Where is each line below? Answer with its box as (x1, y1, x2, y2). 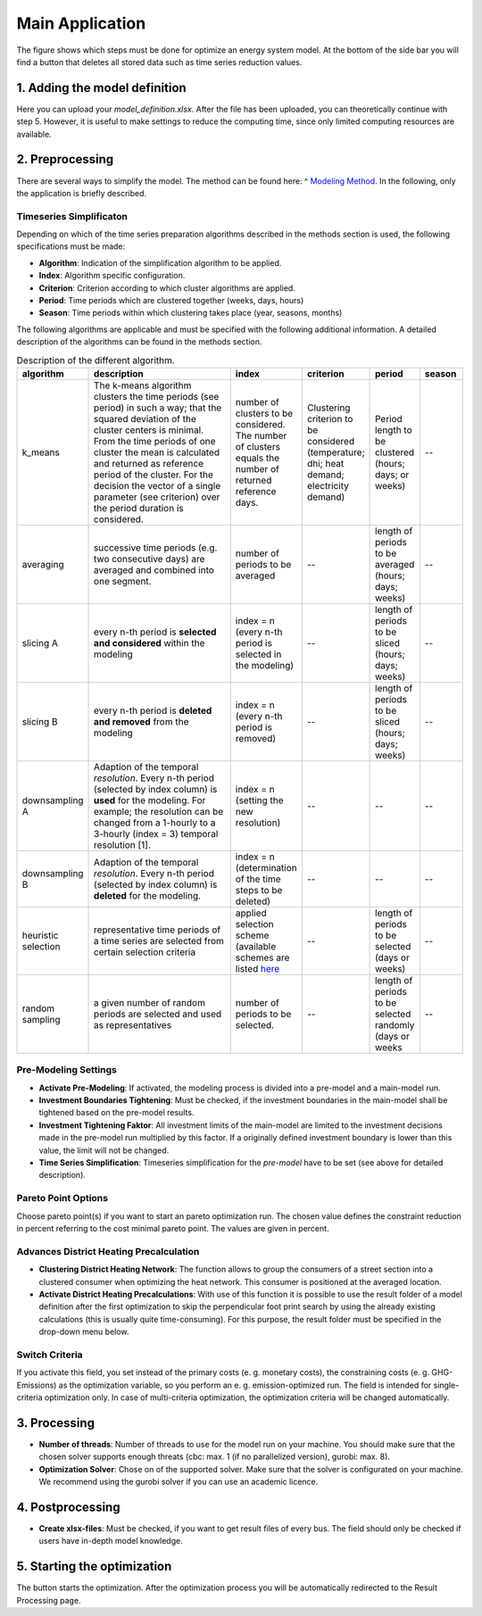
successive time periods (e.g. (94, 541, 218, 553)
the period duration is (94, 501, 184, 514)
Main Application (16, 13, 146, 33)
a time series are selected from (94, 934, 225, 947)
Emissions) (16, 1380, 57, 1390)
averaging (21, 558, 64, 570)
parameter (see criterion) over (94, 491, 220, 503)
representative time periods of (94, 924, 221, 936)
